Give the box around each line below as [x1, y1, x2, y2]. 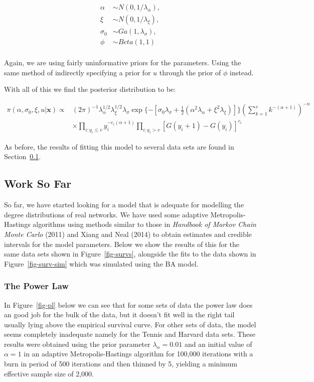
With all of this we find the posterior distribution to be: [4, 84, 176, 94]
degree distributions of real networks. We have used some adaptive [4, 209, 208, 219]
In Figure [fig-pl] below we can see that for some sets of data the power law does [4, 299, 253, 310]
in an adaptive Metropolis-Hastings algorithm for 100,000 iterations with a [24, 348, 253, 359]
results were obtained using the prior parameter [4, 338, 150, 349]
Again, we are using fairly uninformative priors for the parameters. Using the [4, 57, 241, 68]
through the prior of [159, 67, 221, 77]
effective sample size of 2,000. [4, 368, 94, 378]
